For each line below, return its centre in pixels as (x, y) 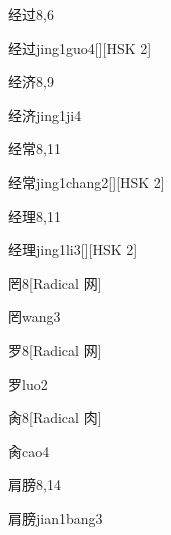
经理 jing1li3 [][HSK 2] (73, 249)
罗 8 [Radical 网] (55, 349)
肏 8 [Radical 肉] (55, 417)
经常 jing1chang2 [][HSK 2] (86, 181)
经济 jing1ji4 (45, 114)
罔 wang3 (34, 316)
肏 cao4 (29, 450)
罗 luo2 (28, 383)
